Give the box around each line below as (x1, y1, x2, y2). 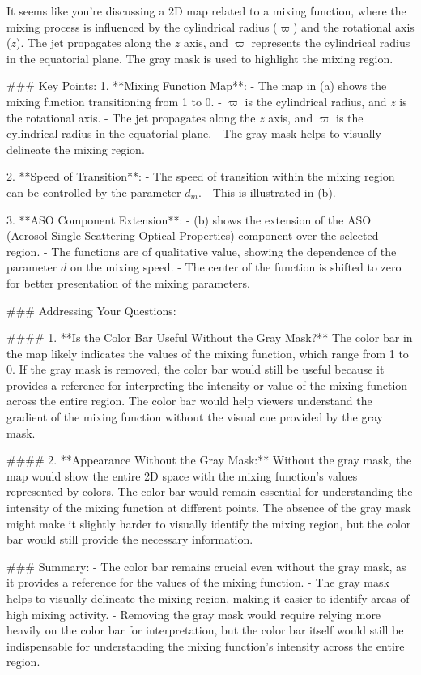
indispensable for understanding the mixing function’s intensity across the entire (6, 637, 405, 654)
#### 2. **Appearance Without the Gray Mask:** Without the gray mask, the (6, 451, 412, 468)
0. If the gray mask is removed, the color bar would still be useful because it (6, 361, 385, 378)
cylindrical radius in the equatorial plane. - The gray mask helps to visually (6, 125, 381, 142)
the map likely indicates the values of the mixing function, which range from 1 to (6, 344, 409, 361)
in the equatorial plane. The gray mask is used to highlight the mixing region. (6, 49, 393, 66)
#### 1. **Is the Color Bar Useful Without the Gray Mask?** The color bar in (6, 329, 413, 346)
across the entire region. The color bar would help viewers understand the (6, 392, 372, 409)
